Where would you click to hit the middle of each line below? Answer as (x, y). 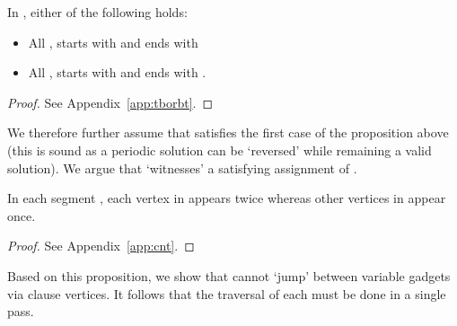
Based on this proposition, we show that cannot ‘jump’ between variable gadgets (229, 275)
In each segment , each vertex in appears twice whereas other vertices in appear (227, 198)
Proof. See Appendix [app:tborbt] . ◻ (110, 102)
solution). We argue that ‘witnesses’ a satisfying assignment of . (182, 167)
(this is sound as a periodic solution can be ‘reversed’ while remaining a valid (220, 150)
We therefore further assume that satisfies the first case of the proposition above (228, 132)
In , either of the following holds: (97, 12)
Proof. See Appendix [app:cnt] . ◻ (101, 246)
